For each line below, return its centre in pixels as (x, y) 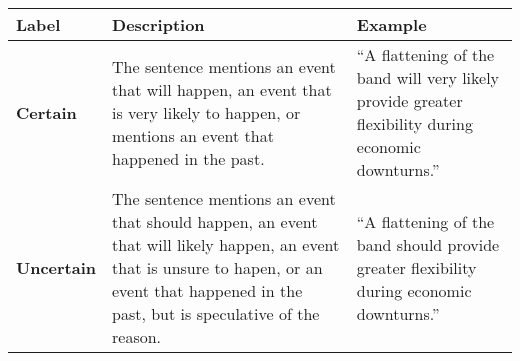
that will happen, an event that (222, 89)
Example (391, 24)
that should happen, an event (215, 221)
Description (158, 24)
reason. (137, 336)
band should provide (428, 244)
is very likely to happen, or (206, 112)
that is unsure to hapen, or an (217, 267)
